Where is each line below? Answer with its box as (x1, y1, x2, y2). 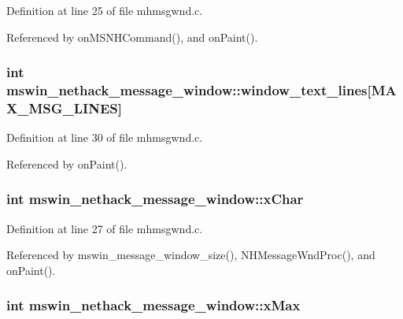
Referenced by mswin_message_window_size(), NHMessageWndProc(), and (6, 247, 375, 263)
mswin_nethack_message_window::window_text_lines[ (6, 80, 372, 100)
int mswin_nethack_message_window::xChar (6, 189, 304, 209)
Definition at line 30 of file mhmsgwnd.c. (6, 129, 203, 146)
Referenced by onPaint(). (6, 155, 128, 172)
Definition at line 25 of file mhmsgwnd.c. (6, 2, 203, 18)
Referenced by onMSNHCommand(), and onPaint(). (6, 28, 258, 45)
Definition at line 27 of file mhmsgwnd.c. (6, 220, 203, 236)
